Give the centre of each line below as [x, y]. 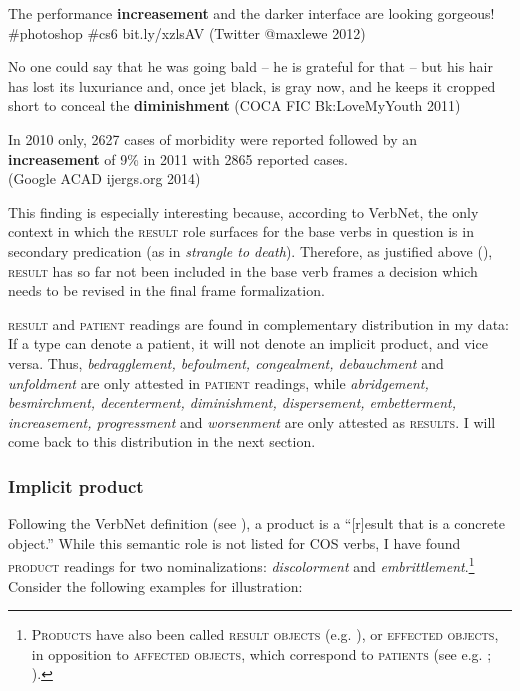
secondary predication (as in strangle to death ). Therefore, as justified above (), [250, 250]
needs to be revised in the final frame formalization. [166, 290]
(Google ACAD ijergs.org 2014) [104, 178]
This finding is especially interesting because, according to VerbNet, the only [243, 211]
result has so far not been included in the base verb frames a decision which [243, 270]
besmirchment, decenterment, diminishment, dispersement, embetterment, [232, 402]
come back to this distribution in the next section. [162, 441]
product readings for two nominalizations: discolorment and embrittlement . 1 [241, 564]
